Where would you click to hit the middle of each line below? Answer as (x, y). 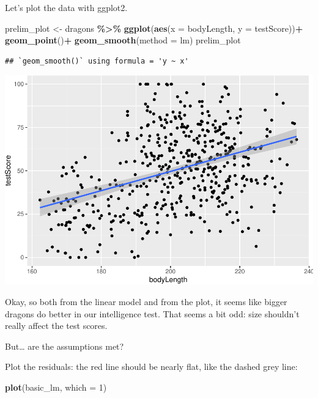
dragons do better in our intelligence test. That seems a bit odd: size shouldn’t (152, 313)
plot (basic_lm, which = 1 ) (56, 387)
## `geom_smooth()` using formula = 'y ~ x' (97, 61)
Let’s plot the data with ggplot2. (66, 7)
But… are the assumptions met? (65, 346)
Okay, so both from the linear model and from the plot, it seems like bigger (146, 302)
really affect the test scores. (56, 326)
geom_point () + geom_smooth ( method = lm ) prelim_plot (123, 40)
